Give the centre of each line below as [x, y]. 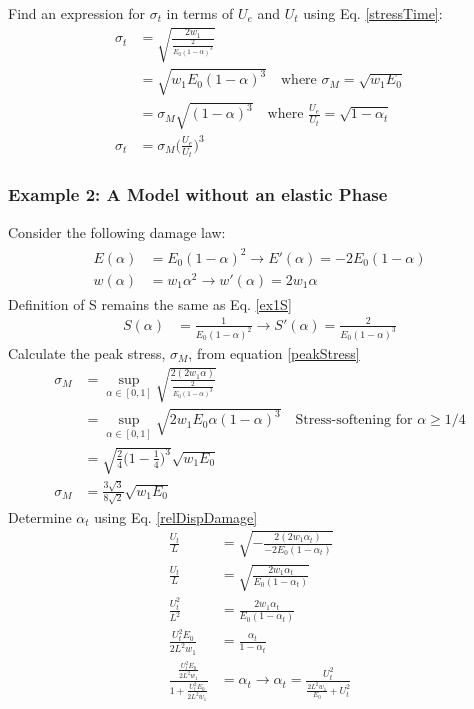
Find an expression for [76, 13]
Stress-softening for [354, 420]
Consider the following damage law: [117, 231]
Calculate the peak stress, [87, 352]
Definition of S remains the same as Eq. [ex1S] [150, 303]
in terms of [200, 13]
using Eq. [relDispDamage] [176, 516]
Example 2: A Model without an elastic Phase [198, 194]
